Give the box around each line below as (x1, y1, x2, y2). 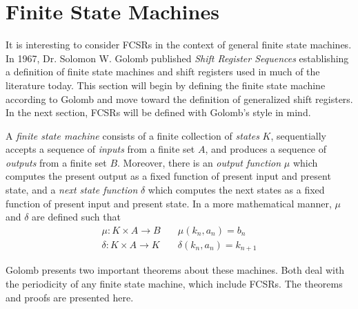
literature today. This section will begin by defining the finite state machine (6, 77, 326, 92)
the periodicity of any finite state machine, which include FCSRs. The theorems (6, 276, 343, 290)
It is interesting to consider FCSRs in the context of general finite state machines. (6, 37, 352, 52)
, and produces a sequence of (205, 142, 327, 156)
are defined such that (32, 209, 121, 224)
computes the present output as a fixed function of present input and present (6, 169, 331, 183)
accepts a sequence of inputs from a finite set (6, 142, 195, 156)
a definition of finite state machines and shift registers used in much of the (6, 64, 320, 79)
